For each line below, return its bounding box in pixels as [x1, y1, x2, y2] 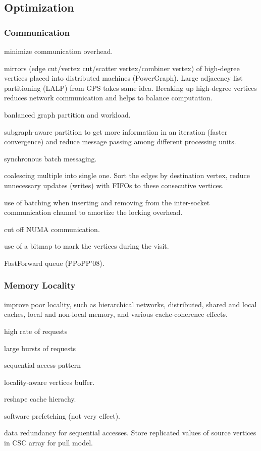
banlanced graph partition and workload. [4, 109, 131, 120]
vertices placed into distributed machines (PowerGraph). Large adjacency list [4, 73, 243, 83]
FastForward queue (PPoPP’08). [4, 257, 105, 268]
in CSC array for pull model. [4, 437, 93, 448]
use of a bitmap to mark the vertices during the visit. [4, 241, 169, 251]
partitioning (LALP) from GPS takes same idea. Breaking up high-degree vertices [4, 82, 257, 93]
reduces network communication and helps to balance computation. [4, 92, 213, 103]
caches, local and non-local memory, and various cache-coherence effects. [4, 309, 228, 319]
